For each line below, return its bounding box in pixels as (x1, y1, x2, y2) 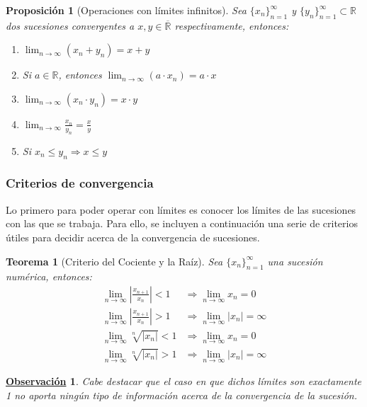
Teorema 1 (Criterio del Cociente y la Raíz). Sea (6, 253, 223, 268)
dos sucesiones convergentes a (6, 18, 135, 33)
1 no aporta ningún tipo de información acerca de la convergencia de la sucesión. (6, 387, 357, 402)
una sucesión (267, 253, 323, 268)
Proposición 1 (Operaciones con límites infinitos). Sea (6, 3, 247, 17)
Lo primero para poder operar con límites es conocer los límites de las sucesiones (6, 202, 356, 217)
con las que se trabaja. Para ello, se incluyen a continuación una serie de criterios (6, 216, 358, 231)
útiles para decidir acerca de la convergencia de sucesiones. (6, 229, 260, 244)
